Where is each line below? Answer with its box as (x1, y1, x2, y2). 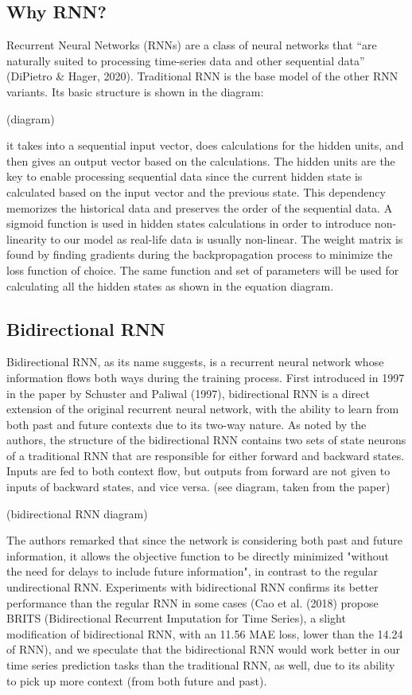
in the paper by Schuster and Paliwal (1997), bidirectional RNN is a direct (6, 385, 370, 401)
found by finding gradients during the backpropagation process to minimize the (6, 246, 393, 263)
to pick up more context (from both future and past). (6, 672, 267, 689)
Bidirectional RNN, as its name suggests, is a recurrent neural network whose (6, 353, 384, 370)
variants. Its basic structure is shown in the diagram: (6, 83, 264, 100)
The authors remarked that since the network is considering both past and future (6, 532, 403, 549)
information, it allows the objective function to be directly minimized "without (6, 547, 390, 564)
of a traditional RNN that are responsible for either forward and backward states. (6, 447, 405, 463)
